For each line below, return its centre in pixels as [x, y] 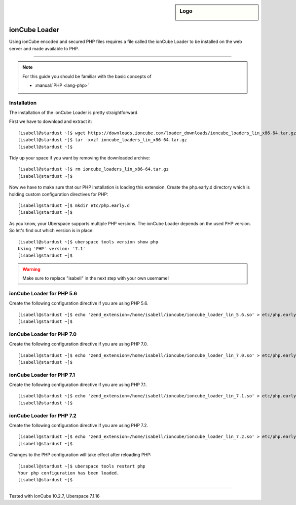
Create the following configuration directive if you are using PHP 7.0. [78, 344]
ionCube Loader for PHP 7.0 [43, 334]
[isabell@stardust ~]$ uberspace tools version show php [88, 242]
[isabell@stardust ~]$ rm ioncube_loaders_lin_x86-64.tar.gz [93, 169]
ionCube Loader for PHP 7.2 [43, 416]
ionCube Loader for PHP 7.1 [42, 375]
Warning [31, 269]
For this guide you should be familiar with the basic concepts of [87, 76]
